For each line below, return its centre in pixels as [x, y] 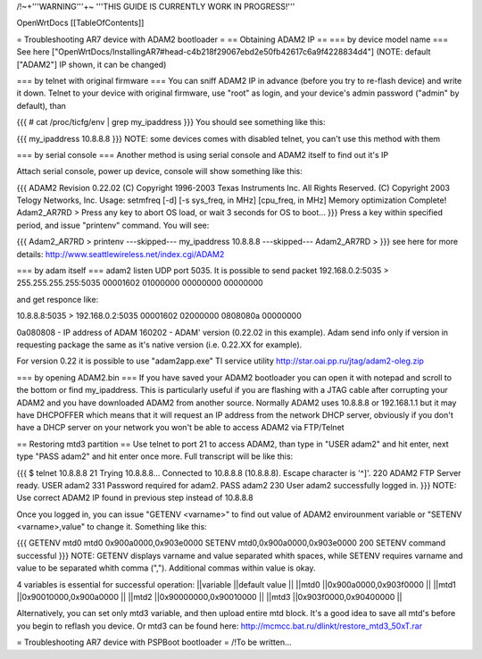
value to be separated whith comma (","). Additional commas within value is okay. [166, 568]
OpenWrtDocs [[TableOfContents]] [80, 23]
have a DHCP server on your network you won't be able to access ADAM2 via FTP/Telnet [180, 428]
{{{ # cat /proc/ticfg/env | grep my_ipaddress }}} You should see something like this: [171, 122]
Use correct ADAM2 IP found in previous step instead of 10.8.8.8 [135, 498]
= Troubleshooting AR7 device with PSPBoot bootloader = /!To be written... [154, 642]
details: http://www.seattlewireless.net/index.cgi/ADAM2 [120, 254]
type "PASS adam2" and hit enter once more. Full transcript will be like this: [155, 456]
